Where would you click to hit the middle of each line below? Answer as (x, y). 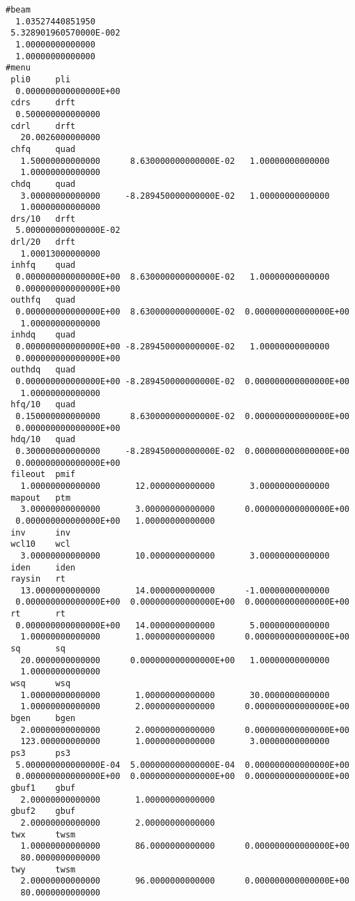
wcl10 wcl (41, 544)
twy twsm (43, 869)
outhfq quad (43, 300)
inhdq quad (43, 335)
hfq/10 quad (43, 405)
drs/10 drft (43, 219)
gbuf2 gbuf (43, 811)
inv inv (41, 532)
